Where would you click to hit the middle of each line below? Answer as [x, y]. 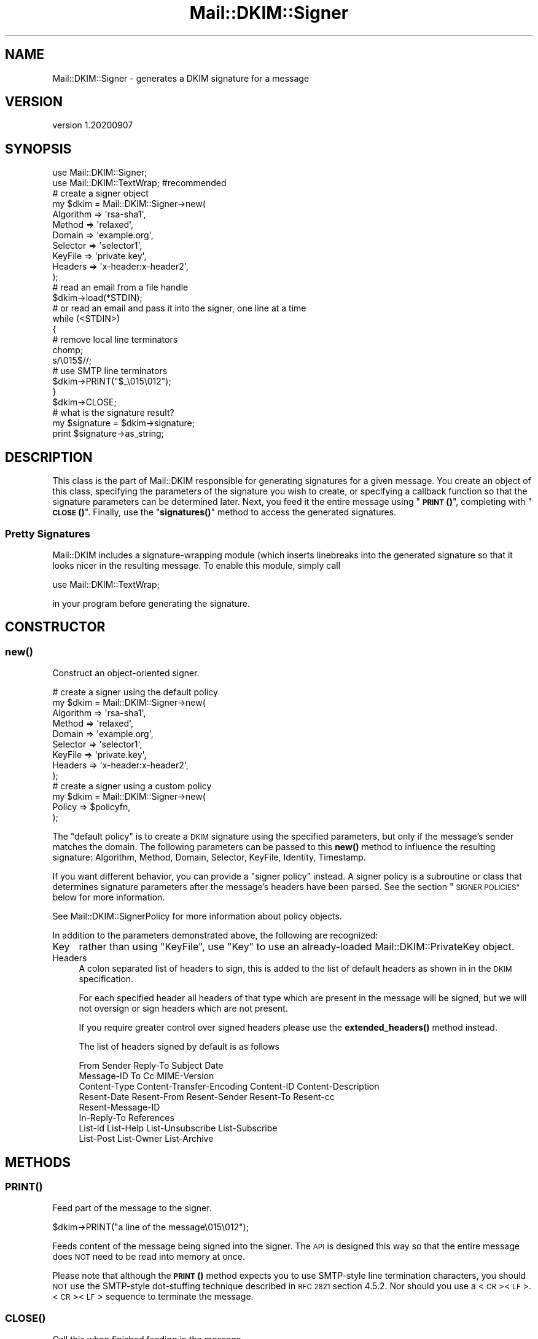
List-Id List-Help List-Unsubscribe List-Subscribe [178, 1128]
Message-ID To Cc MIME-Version [146, 1076]
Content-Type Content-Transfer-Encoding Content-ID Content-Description [229, 1087]
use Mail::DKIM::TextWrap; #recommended [139, 183]
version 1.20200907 [93, 125]
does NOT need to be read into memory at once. [149, 1257]
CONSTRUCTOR [55, 627]
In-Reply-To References [127, 1118]
